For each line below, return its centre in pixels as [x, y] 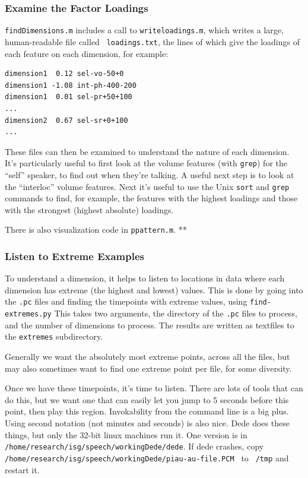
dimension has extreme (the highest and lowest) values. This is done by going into [154, 289]
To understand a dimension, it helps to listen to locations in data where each [145, 278]
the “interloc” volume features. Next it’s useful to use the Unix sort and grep [147, 186]
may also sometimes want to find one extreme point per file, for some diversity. [148, 368]
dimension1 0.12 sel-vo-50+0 [64, 74]
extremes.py [28, 314]
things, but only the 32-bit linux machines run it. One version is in [126, 434]
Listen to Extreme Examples [74, 256]
